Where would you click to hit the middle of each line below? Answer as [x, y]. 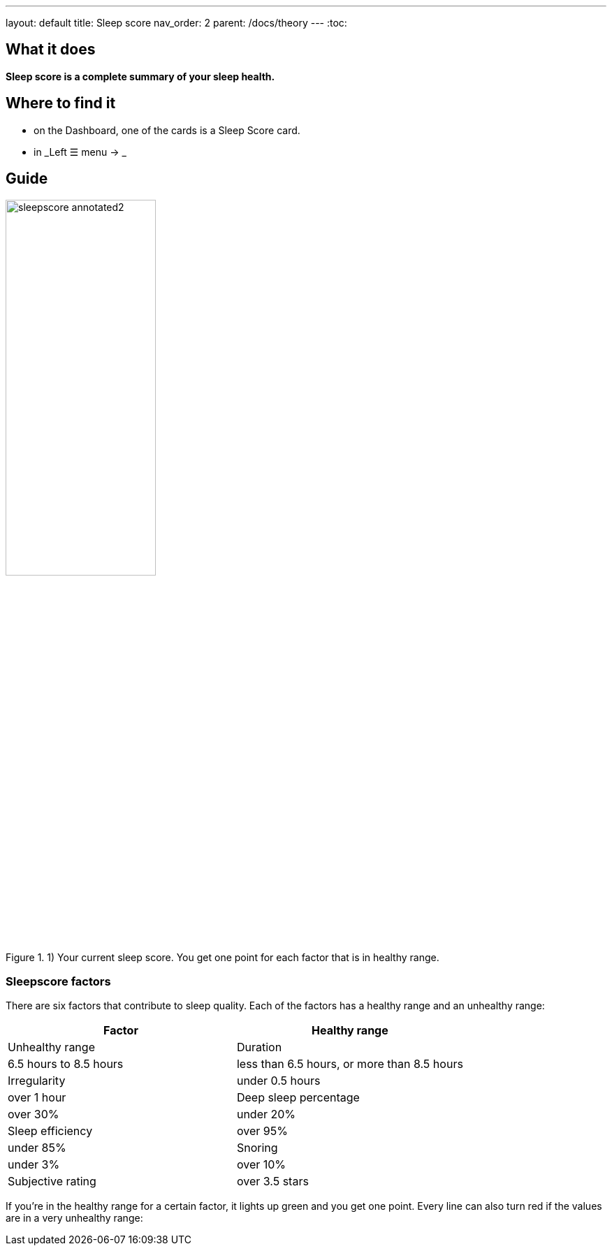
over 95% [262, 1131]
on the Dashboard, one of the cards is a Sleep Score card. [167, 130]
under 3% [34, 1165]
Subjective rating [52, 1181]
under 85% [37, 1148]
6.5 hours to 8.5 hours [66, 1064]
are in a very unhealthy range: [74, 1218]
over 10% [261, 1165]
